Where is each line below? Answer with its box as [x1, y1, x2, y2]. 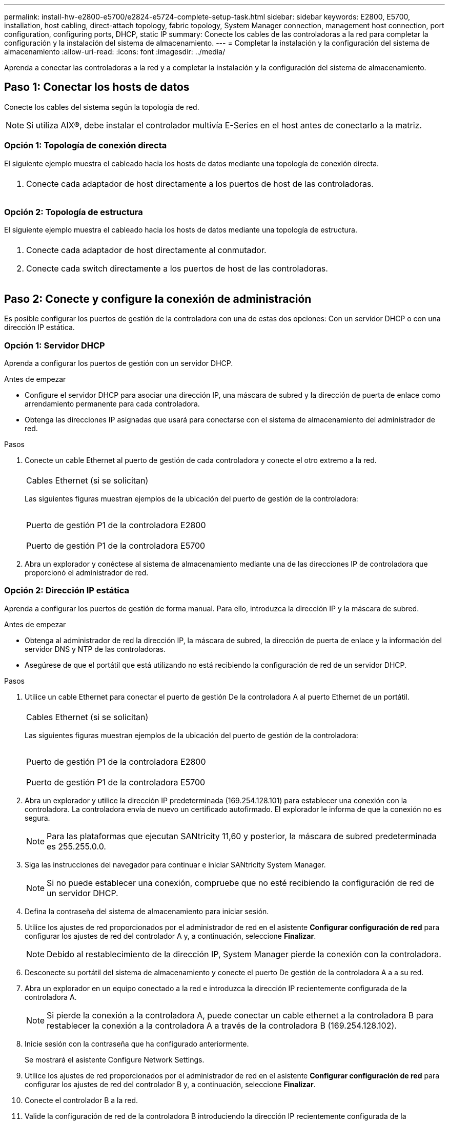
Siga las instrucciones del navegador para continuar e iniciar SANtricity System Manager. [25, 860, 326, 869]
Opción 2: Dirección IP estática [4, 585, 129, 596]
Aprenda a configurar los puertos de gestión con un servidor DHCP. [4, 358, 233, 368]
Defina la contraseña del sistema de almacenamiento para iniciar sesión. [25, 906, 269, 916]
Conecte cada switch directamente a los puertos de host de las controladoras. [26, 263, 328, 274]
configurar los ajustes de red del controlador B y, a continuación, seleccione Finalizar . [25, 1079, 316, 1089]
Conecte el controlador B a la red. [25, 1095, 138, 1105]
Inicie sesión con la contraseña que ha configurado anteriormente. [25, 1039, 249, 1048]
